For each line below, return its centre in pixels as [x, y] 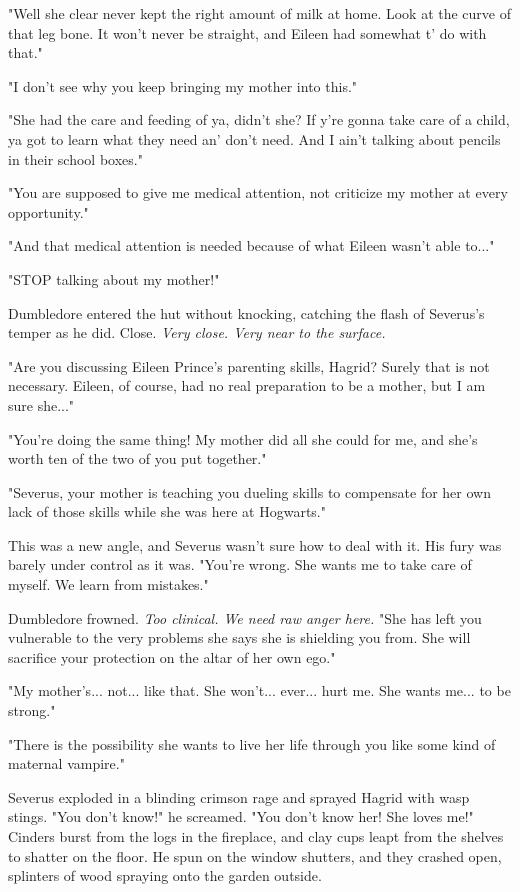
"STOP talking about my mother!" [114, 278]
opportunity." [48, 211]
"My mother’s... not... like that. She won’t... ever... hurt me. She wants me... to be [259, 690]
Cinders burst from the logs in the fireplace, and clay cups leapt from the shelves [256, 836]
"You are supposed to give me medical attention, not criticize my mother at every [258, 192]
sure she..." [41, 404]
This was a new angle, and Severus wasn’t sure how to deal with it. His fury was [255, 544]
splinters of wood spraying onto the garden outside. [165, 875]
